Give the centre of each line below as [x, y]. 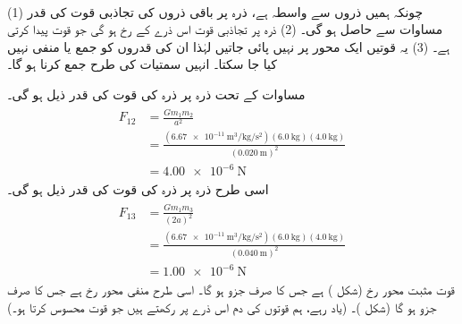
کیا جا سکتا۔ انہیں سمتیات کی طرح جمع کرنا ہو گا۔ [142, 64]
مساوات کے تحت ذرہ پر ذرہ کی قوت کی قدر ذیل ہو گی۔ [156, 94]
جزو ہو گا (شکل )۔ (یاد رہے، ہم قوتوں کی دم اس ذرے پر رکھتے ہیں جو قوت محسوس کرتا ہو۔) [222, 307]
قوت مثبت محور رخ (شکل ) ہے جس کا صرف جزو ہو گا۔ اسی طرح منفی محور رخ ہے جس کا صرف [231, 290]
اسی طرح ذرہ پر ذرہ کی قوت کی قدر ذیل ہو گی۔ [138, 189]
